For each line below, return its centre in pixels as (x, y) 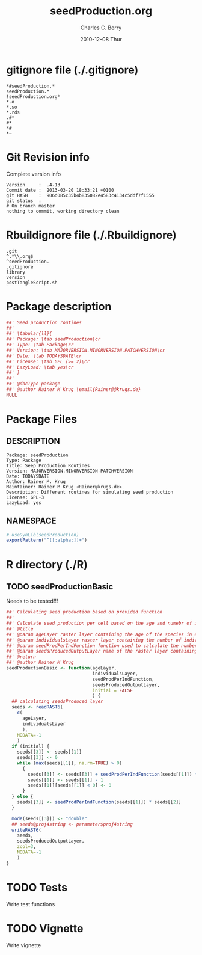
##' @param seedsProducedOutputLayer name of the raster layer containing (102, 651)
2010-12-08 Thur (101, 39)
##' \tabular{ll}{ (29, 334)
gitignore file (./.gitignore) (72, 70)
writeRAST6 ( (27, 830)
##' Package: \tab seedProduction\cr (54, 339)
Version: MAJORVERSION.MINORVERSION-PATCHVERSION (70, 471)
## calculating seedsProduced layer (57, 702)
